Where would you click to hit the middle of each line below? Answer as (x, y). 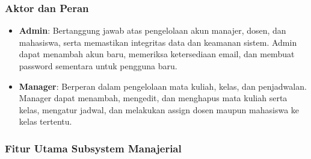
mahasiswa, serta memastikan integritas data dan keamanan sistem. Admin (158, 42)
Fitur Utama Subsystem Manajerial (93, 148)
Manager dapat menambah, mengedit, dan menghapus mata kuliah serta (153, 98)
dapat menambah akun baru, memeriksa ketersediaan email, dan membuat (157, 54)
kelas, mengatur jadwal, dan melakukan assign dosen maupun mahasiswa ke (159, 109)
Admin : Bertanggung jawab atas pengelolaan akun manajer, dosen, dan (152, 30)
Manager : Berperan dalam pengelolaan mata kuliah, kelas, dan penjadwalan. (163, 86)
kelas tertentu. (45, 121)
